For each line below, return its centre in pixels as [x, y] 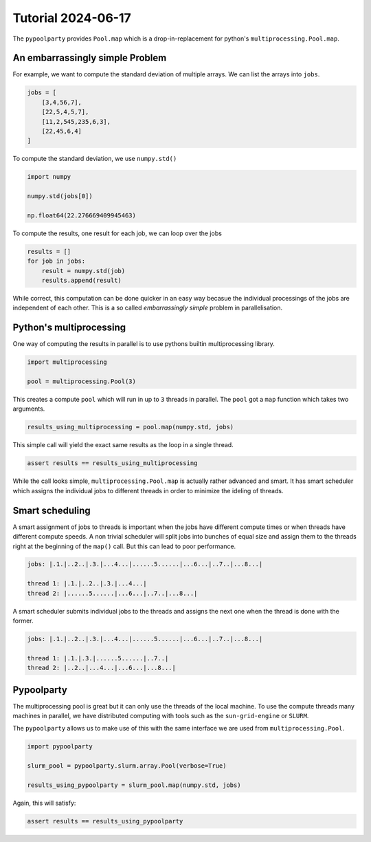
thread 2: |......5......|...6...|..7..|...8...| [112, 593]
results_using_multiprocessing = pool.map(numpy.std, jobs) [131, 427]
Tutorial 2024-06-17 [72, 18]
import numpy [49, 177]
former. [23, 621]
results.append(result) [81, 281]
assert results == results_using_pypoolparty [105, 821]
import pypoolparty [60, 747]
